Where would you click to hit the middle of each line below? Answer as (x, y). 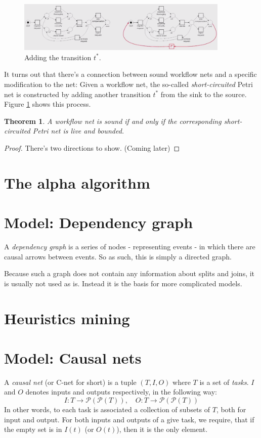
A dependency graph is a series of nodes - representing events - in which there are (130, 246)
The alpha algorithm (77, 182)
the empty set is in (33, 429)
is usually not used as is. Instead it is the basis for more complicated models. (123, 283)
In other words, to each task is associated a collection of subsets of (107, 409)
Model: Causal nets (73, 357)
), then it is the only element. (162, 429)
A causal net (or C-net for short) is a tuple (70, 382)
